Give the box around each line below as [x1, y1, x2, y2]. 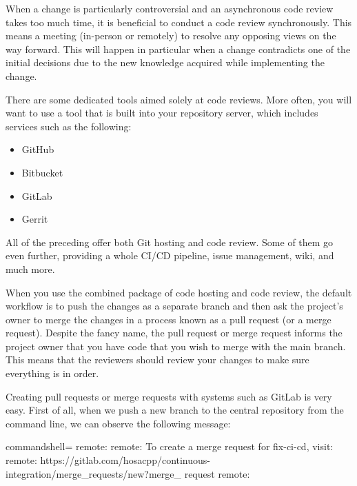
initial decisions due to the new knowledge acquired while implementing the [6, 55, 325, 70]
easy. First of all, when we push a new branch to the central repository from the [6, 403, 344, 417]
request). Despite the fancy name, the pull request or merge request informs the [6, 325, 343, 340]
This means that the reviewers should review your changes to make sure [6, 352, 309, 367]
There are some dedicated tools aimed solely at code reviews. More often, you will [6, 92, 352, 106]
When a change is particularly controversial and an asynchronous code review [6, 1, 334, 15]
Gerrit [21, 212, 48, 226]
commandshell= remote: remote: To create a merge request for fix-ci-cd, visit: [6, 439, 334, 454]
